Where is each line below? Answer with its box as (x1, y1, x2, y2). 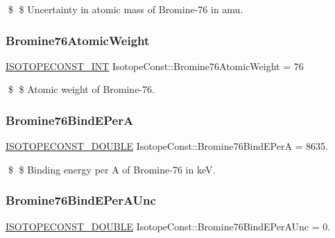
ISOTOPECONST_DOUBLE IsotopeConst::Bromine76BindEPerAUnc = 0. (6, 219, 331, 233)
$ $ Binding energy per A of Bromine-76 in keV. (8, 162, 216, 176)
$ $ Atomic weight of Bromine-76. (8, 82, 155, 96)
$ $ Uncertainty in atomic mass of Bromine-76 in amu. (8, 2, 243, 16)
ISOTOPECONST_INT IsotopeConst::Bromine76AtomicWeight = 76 (6, 58, 304, 73)
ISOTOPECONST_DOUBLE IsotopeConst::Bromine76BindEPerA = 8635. (6, 139, 329, 153)
